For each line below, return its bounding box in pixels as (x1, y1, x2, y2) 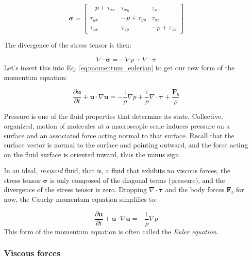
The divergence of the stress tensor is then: (4, 40, 132, 50)
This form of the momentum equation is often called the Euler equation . (4, 226, 218, 236)
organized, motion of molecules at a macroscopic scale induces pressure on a (4, 120, 230, 130)
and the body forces (165, 184, 224, 195)
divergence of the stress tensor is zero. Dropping (4, 184, 147, 195)
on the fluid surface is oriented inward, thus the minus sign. (4, 149, 181, 159)
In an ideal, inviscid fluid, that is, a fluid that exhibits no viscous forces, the (4, 165, 231, 176)
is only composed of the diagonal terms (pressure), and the (50, 175, 225, 185)
